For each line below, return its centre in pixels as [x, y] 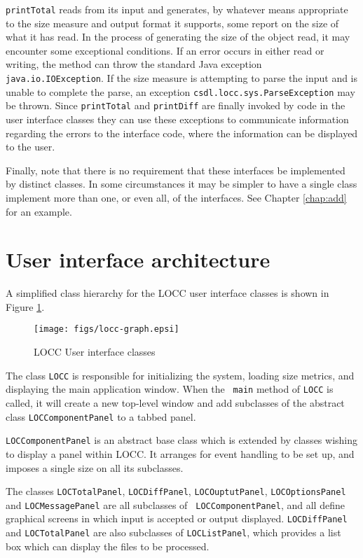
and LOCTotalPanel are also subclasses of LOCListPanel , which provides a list [173, 532]
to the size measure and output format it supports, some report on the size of [172, 23]
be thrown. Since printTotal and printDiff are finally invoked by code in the [176, 105]
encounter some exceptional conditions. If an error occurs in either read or [165, 50]
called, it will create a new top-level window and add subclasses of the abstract [175, 403]
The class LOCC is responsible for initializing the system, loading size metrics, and [180, 375]
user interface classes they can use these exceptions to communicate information [177, 119]
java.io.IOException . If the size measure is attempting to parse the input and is [182, 78]
